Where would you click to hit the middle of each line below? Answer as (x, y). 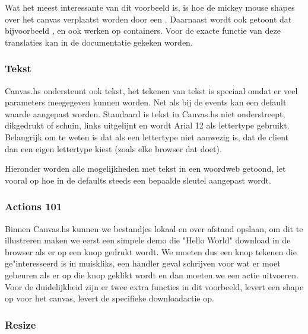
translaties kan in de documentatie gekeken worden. (99, 42)
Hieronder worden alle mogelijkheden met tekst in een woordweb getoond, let (145, 168)
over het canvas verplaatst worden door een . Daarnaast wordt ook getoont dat (148, 19)
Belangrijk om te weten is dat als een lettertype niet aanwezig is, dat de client (147, 137)
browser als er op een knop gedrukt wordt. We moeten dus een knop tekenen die (151, 251)
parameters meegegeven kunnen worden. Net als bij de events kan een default (146, 102)
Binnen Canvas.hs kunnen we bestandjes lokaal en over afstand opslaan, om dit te (154, 228)
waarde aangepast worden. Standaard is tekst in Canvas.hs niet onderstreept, (145, 113)
